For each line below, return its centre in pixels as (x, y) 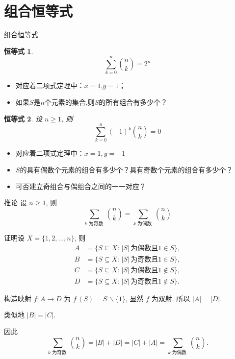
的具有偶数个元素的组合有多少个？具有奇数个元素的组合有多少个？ (126, 169)
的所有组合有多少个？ (133, 102)
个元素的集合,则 (69, 102)
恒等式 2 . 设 (23, 118)
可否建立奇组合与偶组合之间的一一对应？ (81, 186)
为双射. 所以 (171, 298)
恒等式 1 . (19, 51)
